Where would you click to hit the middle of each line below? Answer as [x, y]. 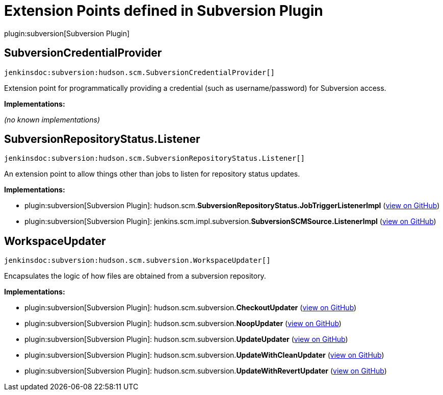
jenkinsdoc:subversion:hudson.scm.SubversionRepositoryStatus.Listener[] [155, 158]
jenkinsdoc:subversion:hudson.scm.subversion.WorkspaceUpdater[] [137, 261]
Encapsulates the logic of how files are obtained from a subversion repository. [135, 276]
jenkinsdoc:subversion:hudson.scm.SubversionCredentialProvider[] [140, 72]
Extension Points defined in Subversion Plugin [164, 11]
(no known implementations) [52, 119]
